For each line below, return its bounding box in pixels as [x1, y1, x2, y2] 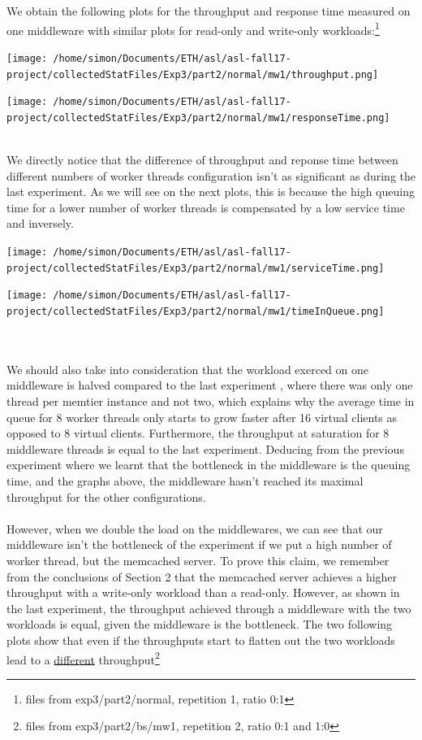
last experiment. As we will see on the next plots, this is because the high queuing [6, 183, 415, 200]
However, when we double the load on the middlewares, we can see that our [6, 520, 383, 537]
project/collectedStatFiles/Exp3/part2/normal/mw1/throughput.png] [6, 68, 379, 81]
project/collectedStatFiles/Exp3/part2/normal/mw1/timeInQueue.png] [6, 306, 385, 317]
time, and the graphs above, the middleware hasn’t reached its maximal [6, 472, 364, 489]
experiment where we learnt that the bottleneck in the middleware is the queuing [6, 456, 411, 473]
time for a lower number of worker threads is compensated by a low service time [6, 198, 405, 215]
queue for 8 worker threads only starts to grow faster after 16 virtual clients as [6, 408, 398, 425]
